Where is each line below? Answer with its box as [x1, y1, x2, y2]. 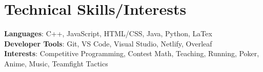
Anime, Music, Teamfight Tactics [4, 58, 108, 68]
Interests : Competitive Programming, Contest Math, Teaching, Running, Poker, [4, 48, 259, 59]
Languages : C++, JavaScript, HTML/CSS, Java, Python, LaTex [4, 28, 212, 39]
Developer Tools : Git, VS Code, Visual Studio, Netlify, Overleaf [4, 38, 212, 49]
